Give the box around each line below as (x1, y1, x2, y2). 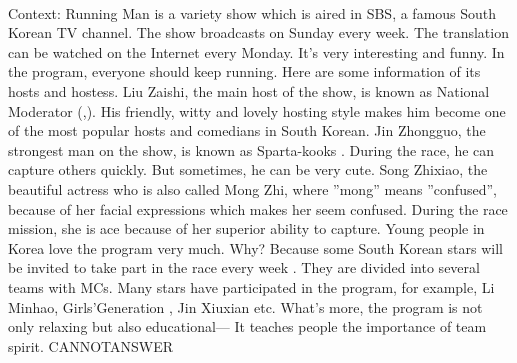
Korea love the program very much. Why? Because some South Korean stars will (8, 237, 503, 258)
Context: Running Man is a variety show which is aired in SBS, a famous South (8, 2, 497, 23)
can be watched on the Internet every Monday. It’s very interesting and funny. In (8, 41, 505, 62)
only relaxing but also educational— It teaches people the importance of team (8, 316, 487, 337)
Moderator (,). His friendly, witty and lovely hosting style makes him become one (8, 100, 506, 121)
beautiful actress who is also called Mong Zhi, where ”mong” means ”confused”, (8, 178, 497, 199)
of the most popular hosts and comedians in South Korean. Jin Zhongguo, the (8, 120, 486, 141)
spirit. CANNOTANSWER (8, 335, 174, 356)
